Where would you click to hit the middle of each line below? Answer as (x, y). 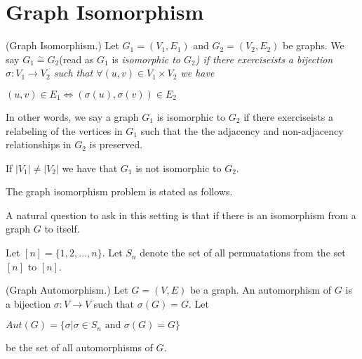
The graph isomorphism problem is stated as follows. (119, 191)
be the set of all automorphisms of (79, 347)
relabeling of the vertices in (64, 130)
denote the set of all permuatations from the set (243, 253)
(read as (76, 59)
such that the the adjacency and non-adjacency (242, 130)
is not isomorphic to (179, 168)
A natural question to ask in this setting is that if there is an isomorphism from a (181, 215)
